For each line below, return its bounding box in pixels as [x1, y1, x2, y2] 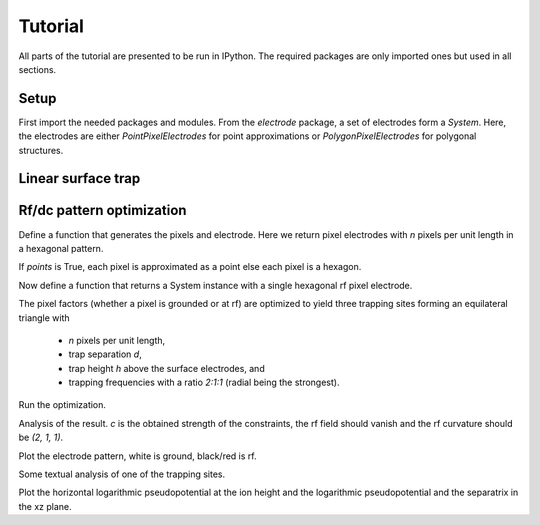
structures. [18, 144, 64, 156]
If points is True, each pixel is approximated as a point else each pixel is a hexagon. [18, 261, 362, 273]
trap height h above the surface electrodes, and [68, 362, 265, 374]
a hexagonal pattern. [18, 242, 104, 254]
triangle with [18, 311, 70, 324]
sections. [18, 63, 57, 75]
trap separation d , [68, 348, 142, 360]
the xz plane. [18, 500, 72, 512]
